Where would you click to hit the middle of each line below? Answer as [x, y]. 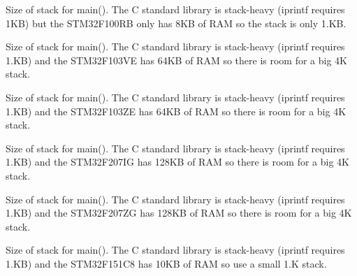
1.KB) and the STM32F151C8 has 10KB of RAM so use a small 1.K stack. [166, 263]
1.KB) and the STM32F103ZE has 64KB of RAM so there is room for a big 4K [176, 111]
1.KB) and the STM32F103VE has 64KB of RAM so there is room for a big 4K [176, 60]
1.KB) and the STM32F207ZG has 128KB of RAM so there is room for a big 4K [179, 213]
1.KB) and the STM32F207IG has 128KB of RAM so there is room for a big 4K [177, 162]
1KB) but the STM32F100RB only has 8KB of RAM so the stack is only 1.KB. [176, 23]
